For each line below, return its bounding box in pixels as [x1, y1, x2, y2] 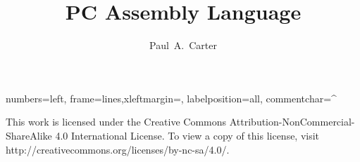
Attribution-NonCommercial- [229, 114, 355, 129]
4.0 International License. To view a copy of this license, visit [55, 128, 320, 142]
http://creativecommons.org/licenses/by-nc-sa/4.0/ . [6, 142, 230, 156]
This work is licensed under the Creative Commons [6, 114, 227, 129]
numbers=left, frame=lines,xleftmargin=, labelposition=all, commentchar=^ [6, 90, 337, 105]
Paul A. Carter [149, 38, 217, 53]
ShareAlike [6, 128, 52, 142]
